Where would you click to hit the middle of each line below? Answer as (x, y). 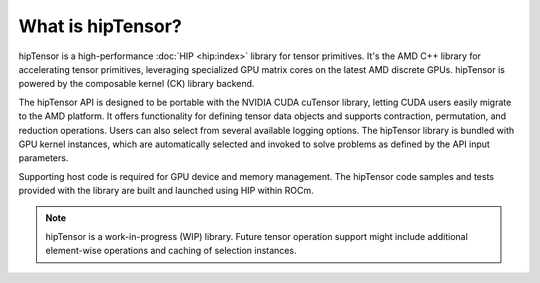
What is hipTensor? (100, 26)
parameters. (43, 158)
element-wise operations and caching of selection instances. (171, 251)
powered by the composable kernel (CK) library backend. (136, 84)
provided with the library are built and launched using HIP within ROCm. (166, 191)
